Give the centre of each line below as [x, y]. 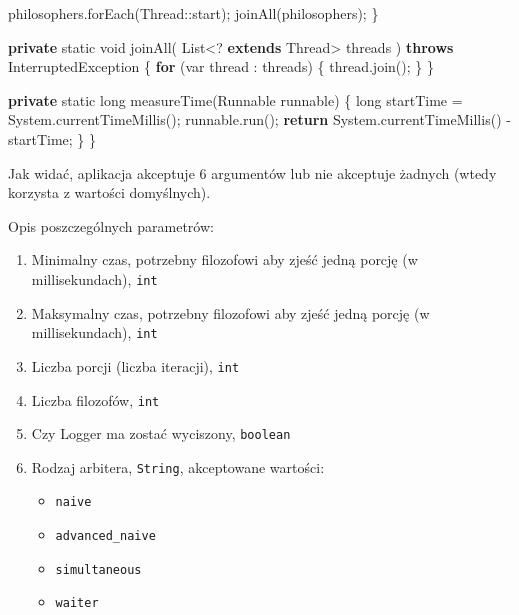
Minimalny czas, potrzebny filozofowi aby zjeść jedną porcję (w [224, 259]
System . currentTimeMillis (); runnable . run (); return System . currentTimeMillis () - [259, 119]
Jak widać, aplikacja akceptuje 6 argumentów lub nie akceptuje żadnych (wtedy [252, 172]
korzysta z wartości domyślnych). [109, 192]
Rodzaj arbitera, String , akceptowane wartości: [178, 466]
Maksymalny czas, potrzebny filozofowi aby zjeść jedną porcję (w [230, 312]
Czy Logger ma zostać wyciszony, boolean [161, 433]
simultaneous [98, 569]
